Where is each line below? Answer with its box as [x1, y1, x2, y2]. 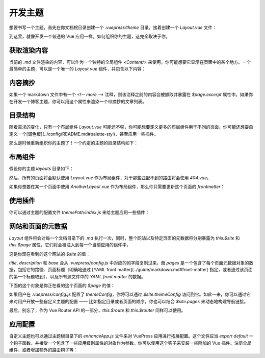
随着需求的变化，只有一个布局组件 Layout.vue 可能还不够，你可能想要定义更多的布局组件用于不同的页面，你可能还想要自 [9, 124, 254, 130]
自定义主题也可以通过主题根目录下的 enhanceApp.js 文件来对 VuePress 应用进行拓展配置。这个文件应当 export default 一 [9, 333, 254, 339]
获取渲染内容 [9, 46, 48, 54]
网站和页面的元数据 [9, 222, 67, 230]
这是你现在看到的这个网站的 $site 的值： [9, 251, 91, 257]
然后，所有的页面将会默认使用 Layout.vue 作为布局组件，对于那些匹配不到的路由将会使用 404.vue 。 [9, 174, 211, 181]
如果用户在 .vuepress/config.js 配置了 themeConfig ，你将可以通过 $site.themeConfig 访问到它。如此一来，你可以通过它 [9, 291, 251, 297]
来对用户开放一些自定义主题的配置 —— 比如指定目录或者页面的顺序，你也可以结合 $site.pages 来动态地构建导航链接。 [9, 298, 249, 304]
